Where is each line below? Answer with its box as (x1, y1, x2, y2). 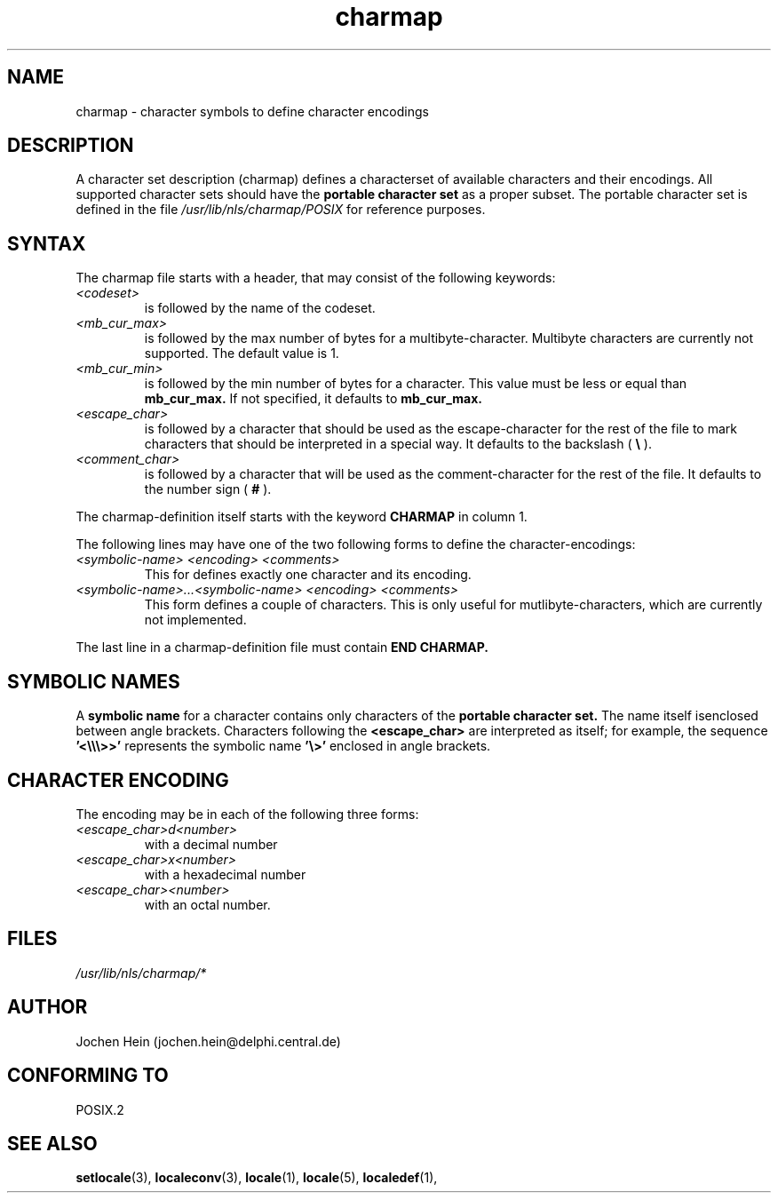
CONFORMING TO (7, 1064, 169, 1087)
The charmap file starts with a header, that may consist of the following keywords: (75, 270, 556, 286)
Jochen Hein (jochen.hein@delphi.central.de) (75, 1033, 341, 1049)
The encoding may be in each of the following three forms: (75, 806, 419, 822)
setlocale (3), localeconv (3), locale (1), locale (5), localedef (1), (75, 1170, 438, 1186)
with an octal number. (144, 896, 271, 912)
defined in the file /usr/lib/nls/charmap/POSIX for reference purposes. (75, 202, 486, 218)
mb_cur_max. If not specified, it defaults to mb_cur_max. (144, 391, 483, 407)
